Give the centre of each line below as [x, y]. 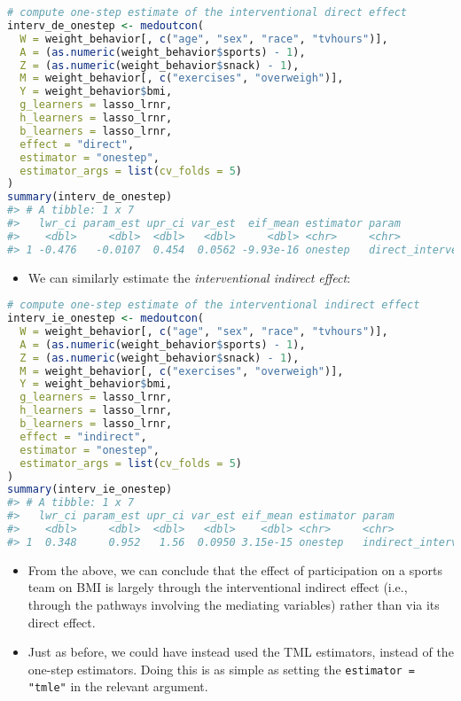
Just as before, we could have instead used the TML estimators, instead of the [241, 652]
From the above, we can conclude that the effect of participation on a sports [235, 569]
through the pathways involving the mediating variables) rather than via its [234, 605]
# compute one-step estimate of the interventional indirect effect [214, 305]
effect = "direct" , [77, 144]
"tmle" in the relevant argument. [118, 686]
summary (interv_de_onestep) [90, 197]
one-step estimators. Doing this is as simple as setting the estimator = [222, 669]
